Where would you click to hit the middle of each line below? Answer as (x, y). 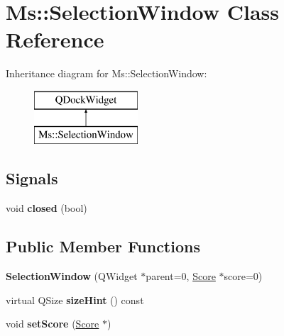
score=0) (243, 276)
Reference (55, 39)
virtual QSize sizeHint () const (75, 299)
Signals (32, 178)
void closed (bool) (47, 208)
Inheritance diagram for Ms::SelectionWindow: (106, 73)
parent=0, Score (181, 276)
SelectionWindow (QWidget (72, 276)
